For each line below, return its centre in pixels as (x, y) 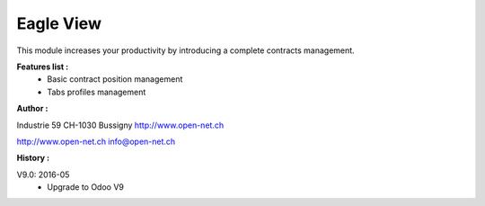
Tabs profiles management (97, 92)
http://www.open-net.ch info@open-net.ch (96, 141)
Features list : (43, 67)
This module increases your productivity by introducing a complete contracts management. (185, 50)
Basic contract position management (115, 79)
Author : (32, 109)
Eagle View (59, 23)
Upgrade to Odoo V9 (86, 187)
